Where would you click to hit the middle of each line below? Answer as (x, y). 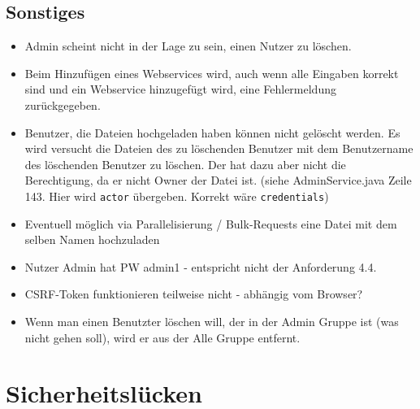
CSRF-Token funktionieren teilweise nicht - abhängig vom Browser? (194, 294)
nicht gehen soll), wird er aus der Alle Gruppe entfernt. (162, 337)
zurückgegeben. (63, 104)
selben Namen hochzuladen (92, 239)
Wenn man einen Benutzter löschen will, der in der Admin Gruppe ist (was (212, 321)
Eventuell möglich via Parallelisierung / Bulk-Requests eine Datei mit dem (211, 223)
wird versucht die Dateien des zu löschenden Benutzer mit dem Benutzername (219, 148)
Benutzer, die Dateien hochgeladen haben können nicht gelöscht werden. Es (212, 132)
